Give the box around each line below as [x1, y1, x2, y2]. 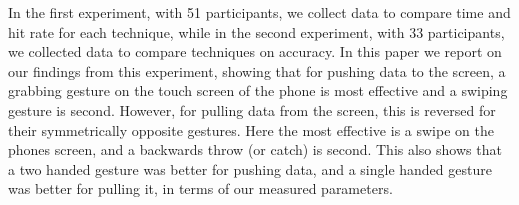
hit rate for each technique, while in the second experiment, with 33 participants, [8, 21, 505, 42]
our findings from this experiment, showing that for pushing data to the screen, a [8, 60, 506, 81]
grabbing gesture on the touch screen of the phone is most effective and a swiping [8, 80, 508, 101]
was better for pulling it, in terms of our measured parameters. [8, 178, 393, 199]
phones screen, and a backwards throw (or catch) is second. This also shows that [8, 139, 502, 160]
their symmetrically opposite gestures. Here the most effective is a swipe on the [8, 119, 494, 140]
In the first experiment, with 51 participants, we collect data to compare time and [8, 2, 511, 22]
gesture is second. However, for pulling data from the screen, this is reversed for [8, 99, 496, 120]
